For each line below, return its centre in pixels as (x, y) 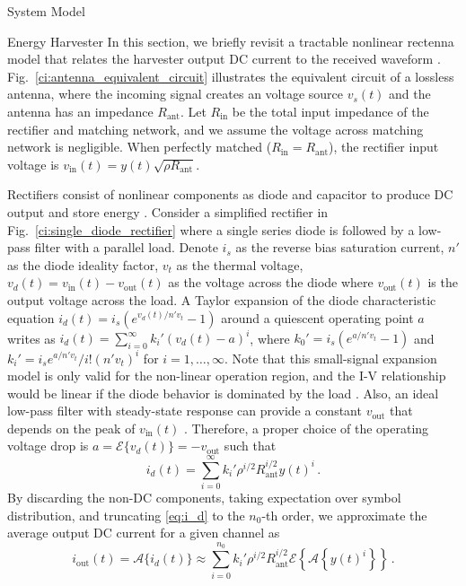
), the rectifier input (384, 147)
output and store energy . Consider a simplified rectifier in (168, 211)
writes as (31, 337)
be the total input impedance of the (330, 111)
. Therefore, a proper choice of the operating (307, 428)
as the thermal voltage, (240, 264)
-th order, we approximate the (344, 515)
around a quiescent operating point (317, 317)
